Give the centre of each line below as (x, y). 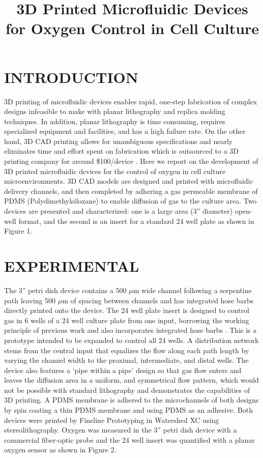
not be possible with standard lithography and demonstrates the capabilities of (127, 390)
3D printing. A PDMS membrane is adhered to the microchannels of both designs (131, 400)
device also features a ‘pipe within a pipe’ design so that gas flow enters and (123, 370)
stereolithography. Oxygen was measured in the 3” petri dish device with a (121, 430)
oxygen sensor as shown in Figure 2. (60, 450)
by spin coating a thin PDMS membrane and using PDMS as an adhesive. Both (129, 410)
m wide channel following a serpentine (192, 290)
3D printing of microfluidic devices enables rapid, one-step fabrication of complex (131, 101)
